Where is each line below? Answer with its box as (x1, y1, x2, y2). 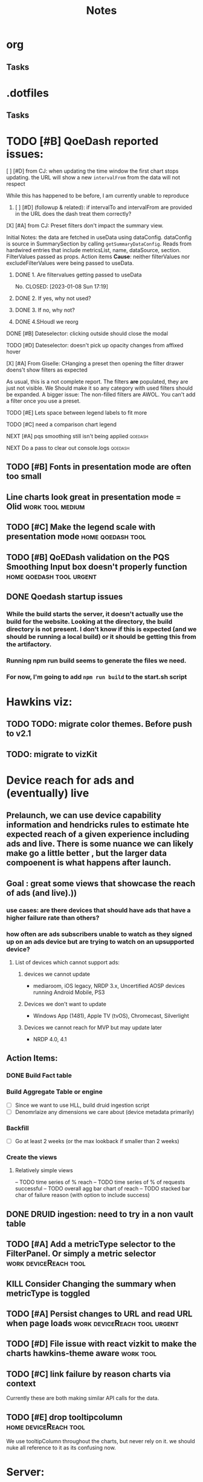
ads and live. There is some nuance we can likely (6, 839, 194, 849)
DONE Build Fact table (6, 1071, 72, 1080)
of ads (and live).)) (6, 887, 77, 898)
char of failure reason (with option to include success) (14, 1192, 150, 1199)
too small (6, 471, 42, 482)
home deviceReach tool (6, 1421, 86, 1432)
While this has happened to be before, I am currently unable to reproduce (6, 192, 189, 199)
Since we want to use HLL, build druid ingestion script (14, 1101, 150, 1109)
